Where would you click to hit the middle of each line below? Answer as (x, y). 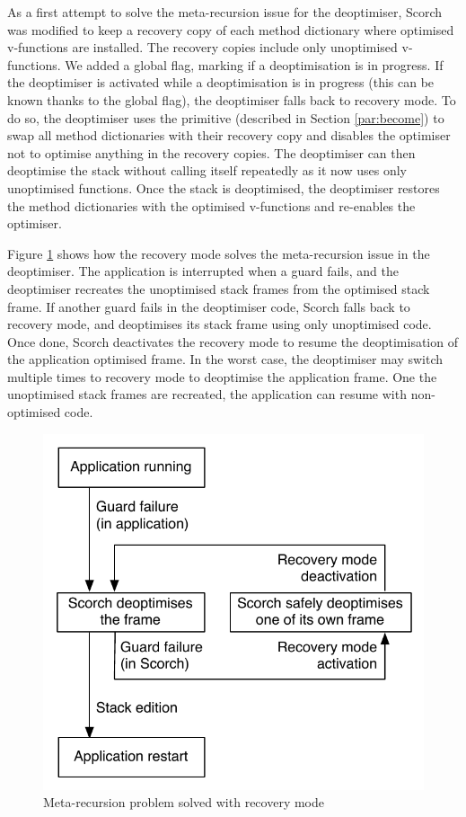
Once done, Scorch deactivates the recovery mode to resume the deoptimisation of (233, 341)
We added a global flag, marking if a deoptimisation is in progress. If (254, 64)
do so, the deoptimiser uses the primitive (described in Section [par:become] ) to (226, 117)
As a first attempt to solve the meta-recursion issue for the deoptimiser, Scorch (225, 12)
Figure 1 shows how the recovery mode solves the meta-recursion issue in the (219, 253)
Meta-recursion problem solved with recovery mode (184, 802)
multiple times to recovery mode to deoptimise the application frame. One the (222, 376)
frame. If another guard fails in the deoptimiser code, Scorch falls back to (209, 306)
